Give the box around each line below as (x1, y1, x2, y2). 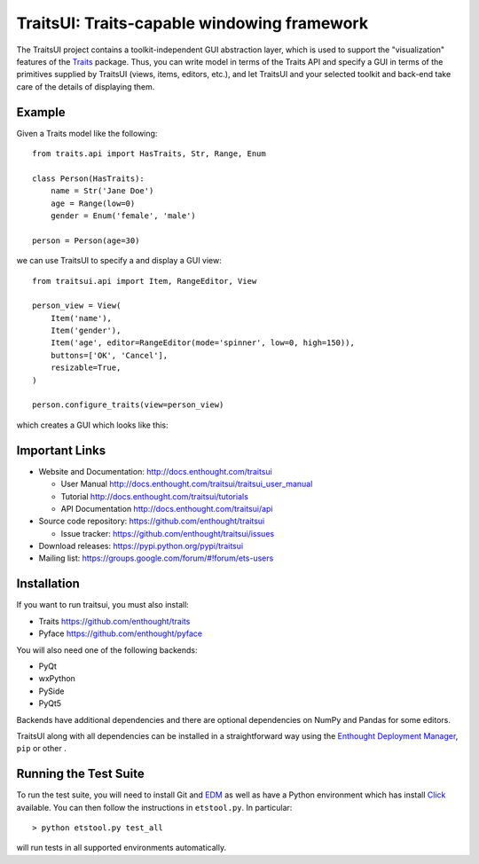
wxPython (38, 673, 75, 684)
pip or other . (16, 743, 67, 754)
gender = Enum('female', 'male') (50, 210, 197, 221)
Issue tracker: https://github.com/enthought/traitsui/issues (60, 528, 275, 538)
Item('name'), (50, 313, 113, 323)
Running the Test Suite (16, 766, 145, 782)
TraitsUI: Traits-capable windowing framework (16, 13, 368, 33)
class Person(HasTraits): (32, 173, 145, 184)
